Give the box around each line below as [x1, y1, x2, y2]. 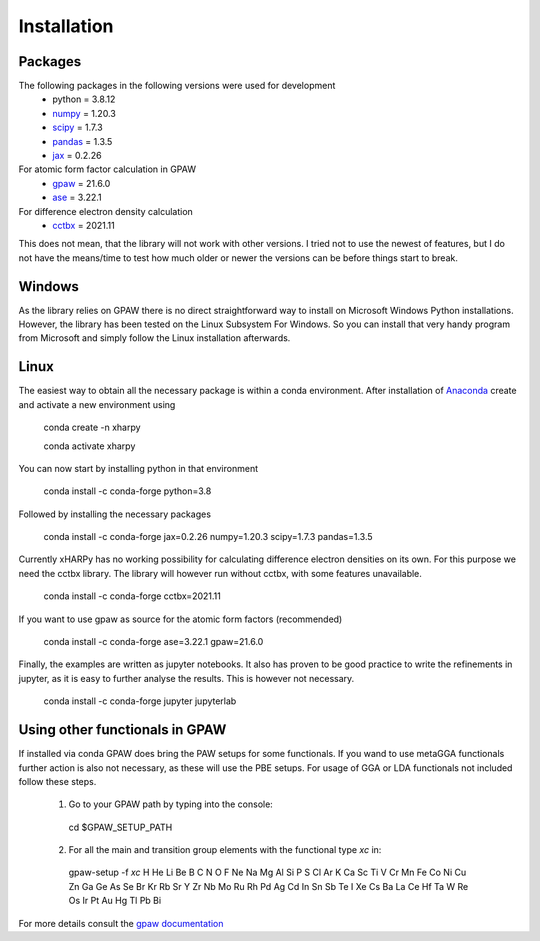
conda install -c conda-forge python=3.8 [43, 485, 212, 497]
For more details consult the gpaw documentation [18, 917, 224, 929]
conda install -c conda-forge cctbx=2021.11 [43, 590, 222, 602]
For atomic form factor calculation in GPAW [18, 163, 197, 175]
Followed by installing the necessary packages [18, 508, 212, 520]
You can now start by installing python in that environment [18, 462, 259, 474]
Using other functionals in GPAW [18, 721, 227, 739]
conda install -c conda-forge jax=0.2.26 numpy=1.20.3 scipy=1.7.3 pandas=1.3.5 [43, 531, 374, 543]
